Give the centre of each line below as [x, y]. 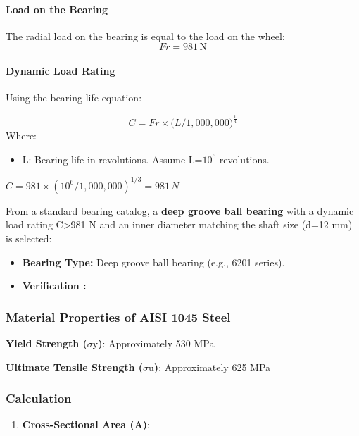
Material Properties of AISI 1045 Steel [118, 317]
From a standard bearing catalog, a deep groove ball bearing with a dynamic [180, 210]
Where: [21, 136]
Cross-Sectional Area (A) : [86, 424]
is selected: [29, 238]
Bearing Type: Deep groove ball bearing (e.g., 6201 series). [153, 262]
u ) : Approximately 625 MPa [210, 367]
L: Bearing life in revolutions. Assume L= [112, 159]
